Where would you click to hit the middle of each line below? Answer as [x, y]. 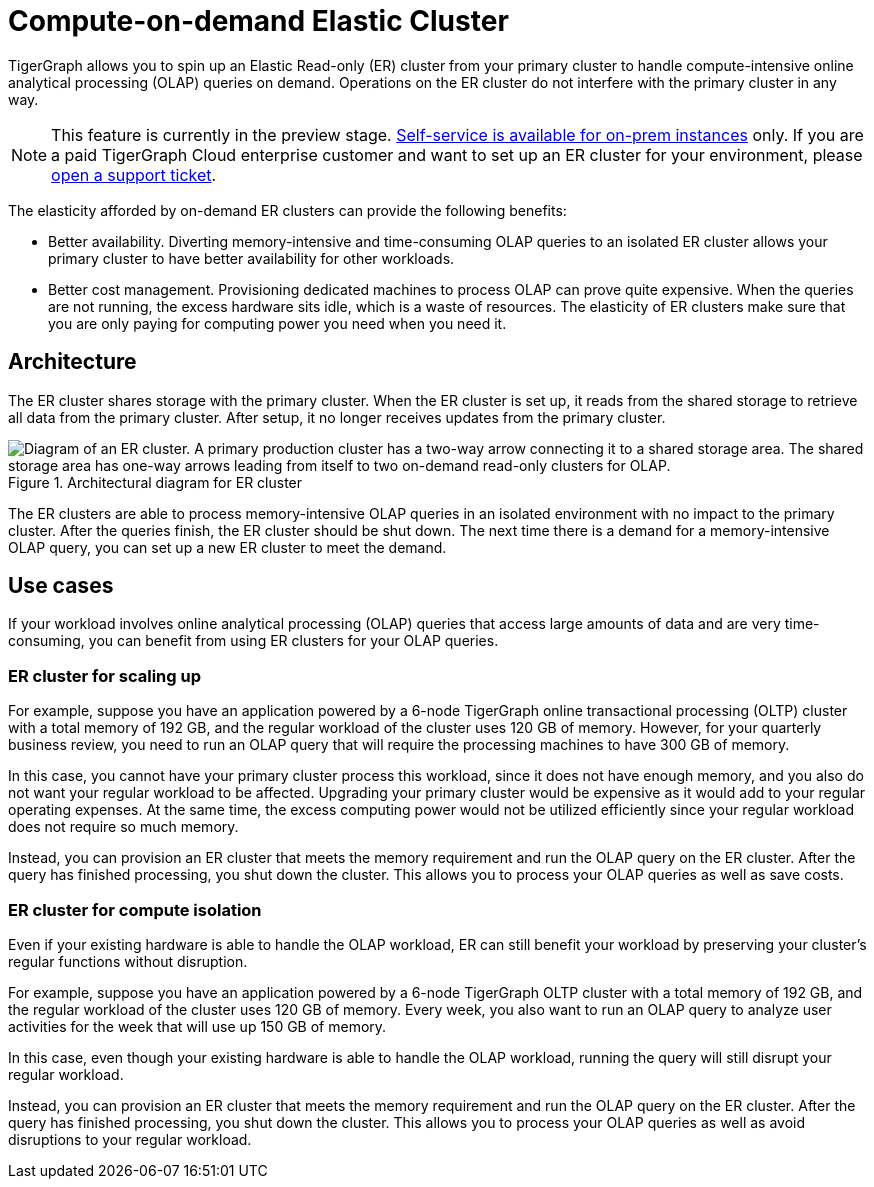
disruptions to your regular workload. [130, 1139]
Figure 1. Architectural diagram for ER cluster [155, 482]
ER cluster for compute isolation [135, 909]
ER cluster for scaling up [105, 675]
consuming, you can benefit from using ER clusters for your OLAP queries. [253, 641]
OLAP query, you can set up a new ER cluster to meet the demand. [227, 547]
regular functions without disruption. [128, 961]
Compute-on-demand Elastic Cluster [258, 21]
